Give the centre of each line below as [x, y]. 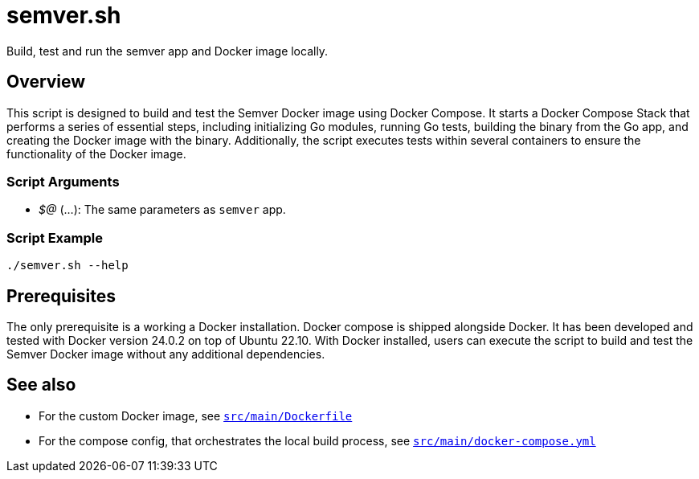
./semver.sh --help [67, 266]
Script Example [55, 237]
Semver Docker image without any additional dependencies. [166, 354]
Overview [46, 82]
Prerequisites [61, 296]
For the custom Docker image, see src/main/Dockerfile [196, 416]
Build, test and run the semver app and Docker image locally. [168, 51]
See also [41, 385]
